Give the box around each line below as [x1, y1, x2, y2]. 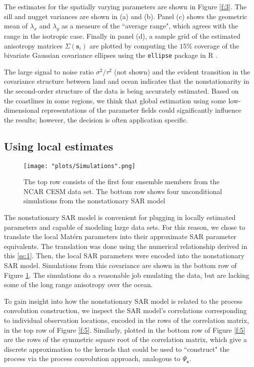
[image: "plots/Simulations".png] [23, 162, 136, 170]
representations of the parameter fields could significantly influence [42, 105, 241, 115]
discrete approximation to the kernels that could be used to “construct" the [4, 343, 230, 354]
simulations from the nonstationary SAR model [23, 196, 166, 206]
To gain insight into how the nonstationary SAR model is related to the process [4, 295, 243, 306]
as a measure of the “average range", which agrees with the [62, 21, 238, 31]
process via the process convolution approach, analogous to [4, 353, 181, 364]
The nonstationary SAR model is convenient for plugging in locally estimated [4, 212, 236, 222]
